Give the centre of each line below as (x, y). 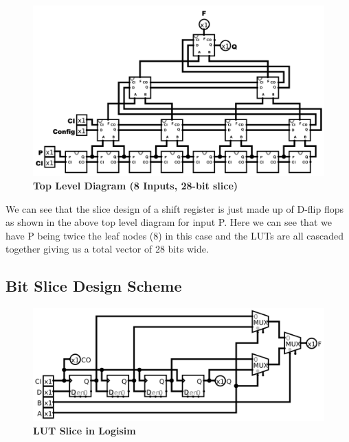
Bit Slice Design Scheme (94, 286)
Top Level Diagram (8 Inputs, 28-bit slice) (136, 186)
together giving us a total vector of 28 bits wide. (107, 249)
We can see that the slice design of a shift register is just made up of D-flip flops (175, 208)
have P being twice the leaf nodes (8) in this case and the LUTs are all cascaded (174, 235)
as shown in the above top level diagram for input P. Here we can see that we (169, 222)
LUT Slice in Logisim (85, 430)
